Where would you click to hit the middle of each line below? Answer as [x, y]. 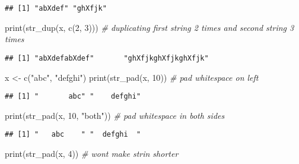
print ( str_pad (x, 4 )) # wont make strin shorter [92, 153]
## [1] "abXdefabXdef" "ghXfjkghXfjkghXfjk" [107, 58]
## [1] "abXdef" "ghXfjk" [56, 8]
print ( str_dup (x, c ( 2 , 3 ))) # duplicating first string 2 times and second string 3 [149, 27]
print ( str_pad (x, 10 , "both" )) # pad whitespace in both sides [115, 115]
